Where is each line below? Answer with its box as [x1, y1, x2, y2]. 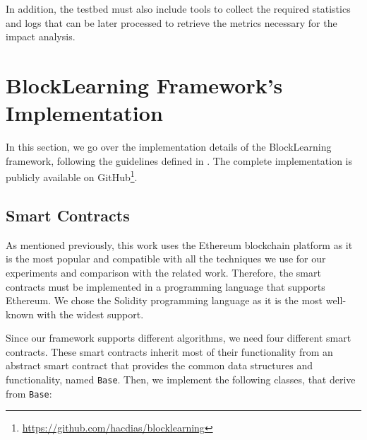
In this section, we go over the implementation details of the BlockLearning [6, 139, 332, 154]
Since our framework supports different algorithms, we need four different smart [6, 330, 351, 345]
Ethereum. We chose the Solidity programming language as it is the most [6, 293, 323, 308]
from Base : [6, 386, 52, 400]
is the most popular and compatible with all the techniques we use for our [6, 251, 326, 266]
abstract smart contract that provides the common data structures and [6, 358, 313, 373]
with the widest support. [37, 306, 144, 321]
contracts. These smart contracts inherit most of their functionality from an [6, 344, 333, 359]
